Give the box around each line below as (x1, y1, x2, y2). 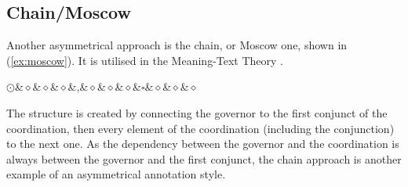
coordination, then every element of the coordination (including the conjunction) (6, 120, 395, 136)
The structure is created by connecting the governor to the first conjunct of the (6, 104, 388, 120)
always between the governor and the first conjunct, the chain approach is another (6, 150, 402, 167)
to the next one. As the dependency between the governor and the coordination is (6, 135, 399, 152)
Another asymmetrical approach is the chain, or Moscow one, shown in (6, 37, 348, 53)
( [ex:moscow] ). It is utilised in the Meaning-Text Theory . (6, 52, 284, 68)
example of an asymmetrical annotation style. (6, 166, 226, 182)
